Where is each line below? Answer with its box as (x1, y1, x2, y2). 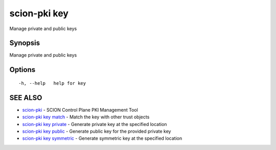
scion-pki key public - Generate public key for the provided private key (22, 128, 171, 134)
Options (9, 65, 36, 74)
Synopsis (9, 39, 40, 47)
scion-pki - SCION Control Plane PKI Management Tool (22, 107, 138, 113)
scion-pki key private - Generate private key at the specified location (22, 121, 167, 127)
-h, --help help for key (18, 80, 86, 86)
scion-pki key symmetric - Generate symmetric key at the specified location (22, 135, 182, 141)
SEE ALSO (9, 93, 42, 102)
